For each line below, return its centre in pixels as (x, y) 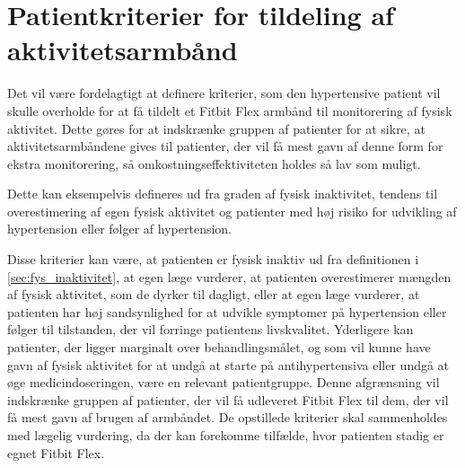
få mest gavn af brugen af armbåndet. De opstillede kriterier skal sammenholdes (228, 417)
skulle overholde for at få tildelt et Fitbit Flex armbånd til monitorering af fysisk (230, 110)
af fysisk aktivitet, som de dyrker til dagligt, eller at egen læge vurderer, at (214, 294)
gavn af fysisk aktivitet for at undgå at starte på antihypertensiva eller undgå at (228, 364)
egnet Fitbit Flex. (56, 452)
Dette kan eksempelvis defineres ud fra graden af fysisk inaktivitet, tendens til (223, 194)
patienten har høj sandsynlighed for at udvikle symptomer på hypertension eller (227, 311)
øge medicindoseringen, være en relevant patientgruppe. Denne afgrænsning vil (224, 382)
